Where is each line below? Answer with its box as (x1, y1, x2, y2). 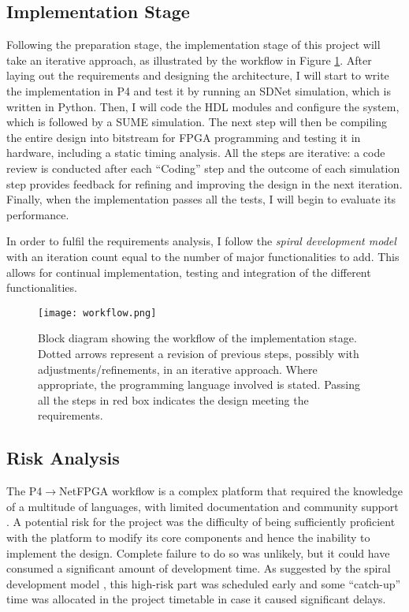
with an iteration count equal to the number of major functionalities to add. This (6, 248, 400, 264)
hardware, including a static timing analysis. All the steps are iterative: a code (6, 144, 385, 161)
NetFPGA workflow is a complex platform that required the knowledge (59, 483, 403, 499)
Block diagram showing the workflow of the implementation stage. (38, 330, 357, 346)
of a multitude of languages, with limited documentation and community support (6, 498, 399, 514)
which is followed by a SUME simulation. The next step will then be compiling (6, 114, 388, 130)
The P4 (6, 483, 43, 499)
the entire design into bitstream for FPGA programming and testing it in (6, 129, 361, 145)
